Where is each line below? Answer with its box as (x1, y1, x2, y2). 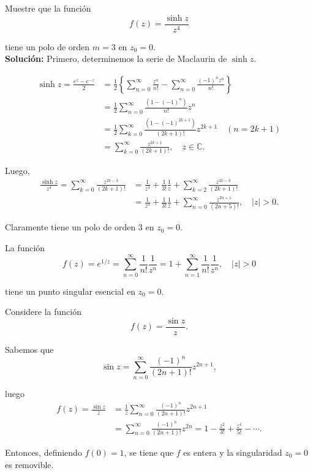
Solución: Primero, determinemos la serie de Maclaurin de (5, 52, 227, 65)
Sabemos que (5, 343, 54, 356)
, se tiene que (124, 445, 174, 458)
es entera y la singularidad (183, 445, 282, 458)
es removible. (5, 458, 54, 471)
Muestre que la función (5, 2, 91, 14)
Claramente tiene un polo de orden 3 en (5, 221, 154, 233)
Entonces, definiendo (5, 445, 82, 458)
